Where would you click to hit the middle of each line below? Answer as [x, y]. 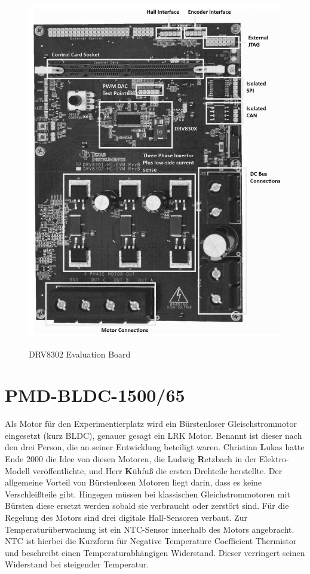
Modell [18, 470]
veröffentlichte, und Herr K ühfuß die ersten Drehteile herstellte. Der [157, 470]
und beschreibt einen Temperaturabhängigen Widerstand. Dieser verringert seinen [155, 552]
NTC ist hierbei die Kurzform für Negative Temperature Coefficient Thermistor [151, 541]
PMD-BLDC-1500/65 [95, 395]
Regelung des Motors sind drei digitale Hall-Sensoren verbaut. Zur [126, 517]
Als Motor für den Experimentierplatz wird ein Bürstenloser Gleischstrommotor [151, 424]
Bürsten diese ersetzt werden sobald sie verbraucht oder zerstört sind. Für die [147, 506]
